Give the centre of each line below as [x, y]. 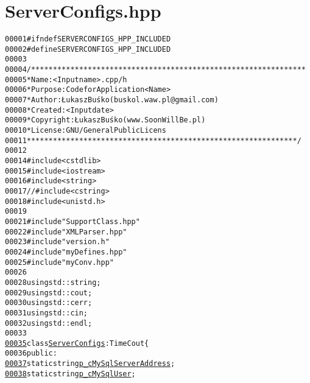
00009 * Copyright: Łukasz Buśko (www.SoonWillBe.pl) [105, 120]
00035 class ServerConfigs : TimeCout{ [77, 343]
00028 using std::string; [53, 282]
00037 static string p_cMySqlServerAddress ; [90, 364]
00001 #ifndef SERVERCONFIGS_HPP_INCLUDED [88, 39]
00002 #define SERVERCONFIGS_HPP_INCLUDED [88, 49]
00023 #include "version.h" [57, 242]
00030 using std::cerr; [49, 303]
